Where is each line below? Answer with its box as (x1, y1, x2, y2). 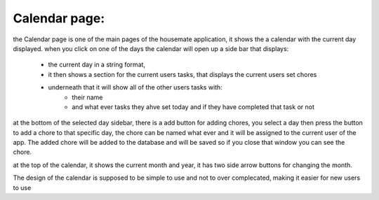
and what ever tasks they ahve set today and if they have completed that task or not (72, 102, 315, 111)
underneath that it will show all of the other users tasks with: (48, 83, 222, 92)
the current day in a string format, (48, 60, 146, 69)
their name (72, 93, 103, 101)
